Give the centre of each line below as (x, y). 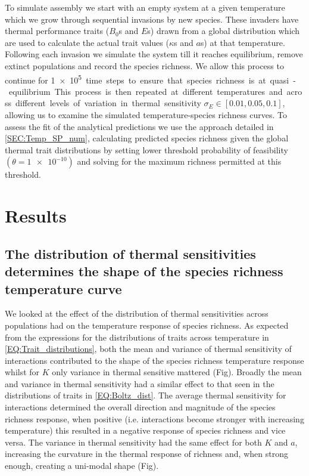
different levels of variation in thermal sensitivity (108, 103)
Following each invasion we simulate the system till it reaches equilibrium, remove (154, 54)
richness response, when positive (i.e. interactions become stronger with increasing (154, 418)
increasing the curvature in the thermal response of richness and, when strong (146, 454)
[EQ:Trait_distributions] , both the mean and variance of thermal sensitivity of (148, 349)
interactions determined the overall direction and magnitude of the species (140, 407)
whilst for (22, 372)
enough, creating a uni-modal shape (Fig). (82, 466)
